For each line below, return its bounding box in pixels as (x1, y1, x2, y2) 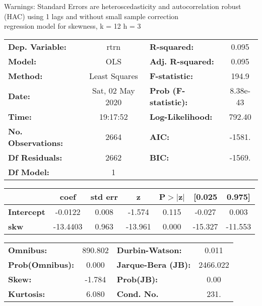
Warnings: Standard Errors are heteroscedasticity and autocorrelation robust (4, 1, 241, 11)
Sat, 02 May (92, 84, 135, 96)
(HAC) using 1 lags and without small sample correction (4, 11, 179, 21)
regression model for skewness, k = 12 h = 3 (4, 21, 141, 31)
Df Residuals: (8, 151, 62, 163)
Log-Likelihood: (149, 110, 213, 122)
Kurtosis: (8, 287, 45, 299)
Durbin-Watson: (116, 244, 182, 256)
